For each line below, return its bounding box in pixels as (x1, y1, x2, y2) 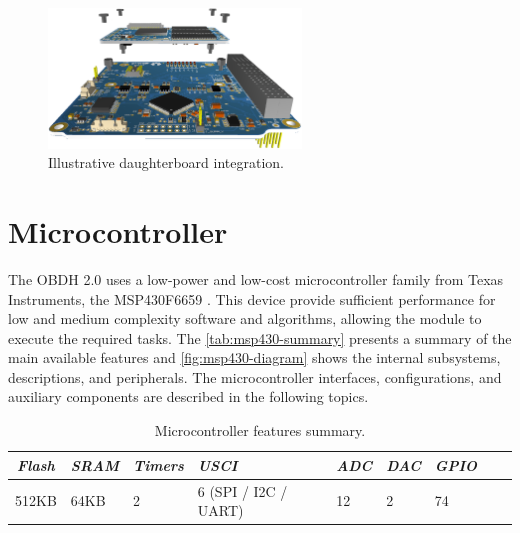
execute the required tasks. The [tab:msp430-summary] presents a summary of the (8, 327, 512, 348)
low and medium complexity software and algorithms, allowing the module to (8, 308, 482, 329)
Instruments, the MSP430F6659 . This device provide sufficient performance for (8, 288, 496, 309)
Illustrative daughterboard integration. (48, 152, 284, 173)
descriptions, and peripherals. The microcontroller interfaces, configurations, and (8, 366, 502, 387)
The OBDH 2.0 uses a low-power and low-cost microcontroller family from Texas (8, 268, 504, 289)
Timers (133, 454, 184, 475)
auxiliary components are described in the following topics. (8, 386, 369, 407)
